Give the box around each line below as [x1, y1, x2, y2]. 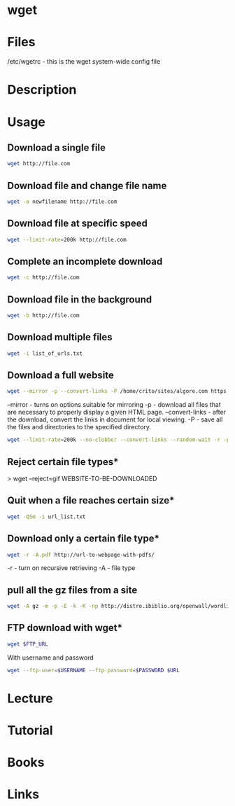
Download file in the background [7, 293, 152, 305]
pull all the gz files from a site [7, 584, 138, 596]
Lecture [7, 690, 54, 706]
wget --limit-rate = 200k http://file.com [7, 236, 127, 243]
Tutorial [7, 723, 54, 738]
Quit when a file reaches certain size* [7, 494, 175, 506]
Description [7, 82, 77, 98]
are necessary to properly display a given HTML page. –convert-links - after [7, 408, 226, 417]
